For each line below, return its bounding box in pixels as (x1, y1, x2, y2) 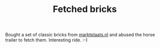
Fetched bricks (52, 3, 117, 15)
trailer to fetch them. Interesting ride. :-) (5, 37, 88, 43)
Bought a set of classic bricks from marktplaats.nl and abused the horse (5, 31, 155, 38)
